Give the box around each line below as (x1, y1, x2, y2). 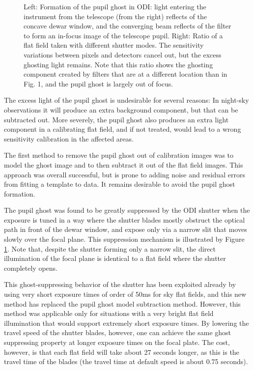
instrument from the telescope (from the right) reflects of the (24, 11, 207, 21)
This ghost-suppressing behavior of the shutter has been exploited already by (4, 279, 236, 289)
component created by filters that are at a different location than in (24, 69, 227, 79)
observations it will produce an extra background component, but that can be (4, 104, 238, 114)
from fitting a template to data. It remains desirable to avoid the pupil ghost (4, 179, 235, 189)
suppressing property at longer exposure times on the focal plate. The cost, (4, 337, 230, 347)
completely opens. (4, 262, 57, 273)
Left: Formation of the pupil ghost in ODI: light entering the (24, 1, 206, 11)
